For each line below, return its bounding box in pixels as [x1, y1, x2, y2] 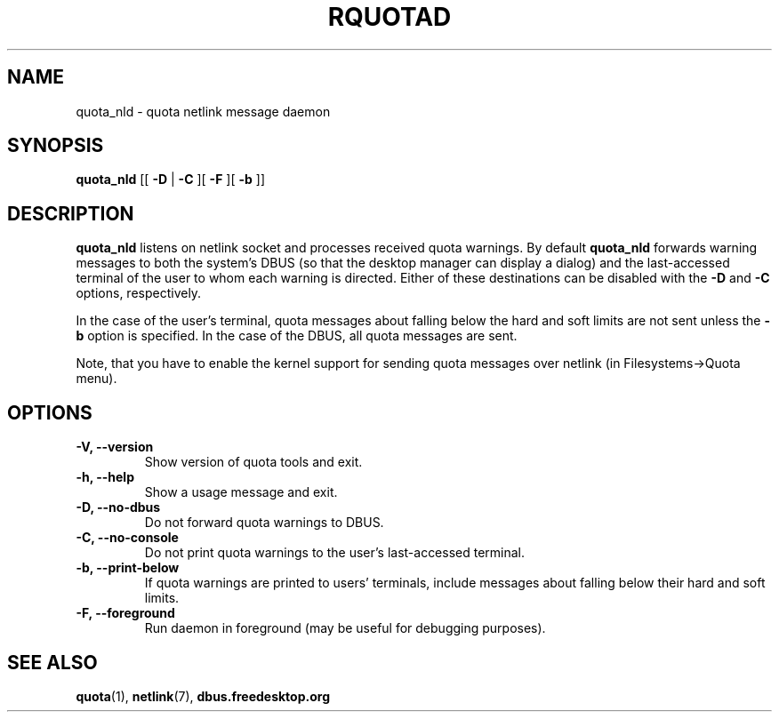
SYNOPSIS [7, 134, 104, 157]
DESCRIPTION [7, 202, 134, 225]
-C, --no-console [76, 530, 179, 546]
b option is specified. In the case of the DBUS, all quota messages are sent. [76, 328, 518, 344]
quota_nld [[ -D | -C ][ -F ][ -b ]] [76, 172, 265, 188]
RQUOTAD [327, 2, 452, 32]
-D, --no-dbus [76, 499, 161, 515]
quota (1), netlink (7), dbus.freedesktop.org [76, 688, 330, 704]
